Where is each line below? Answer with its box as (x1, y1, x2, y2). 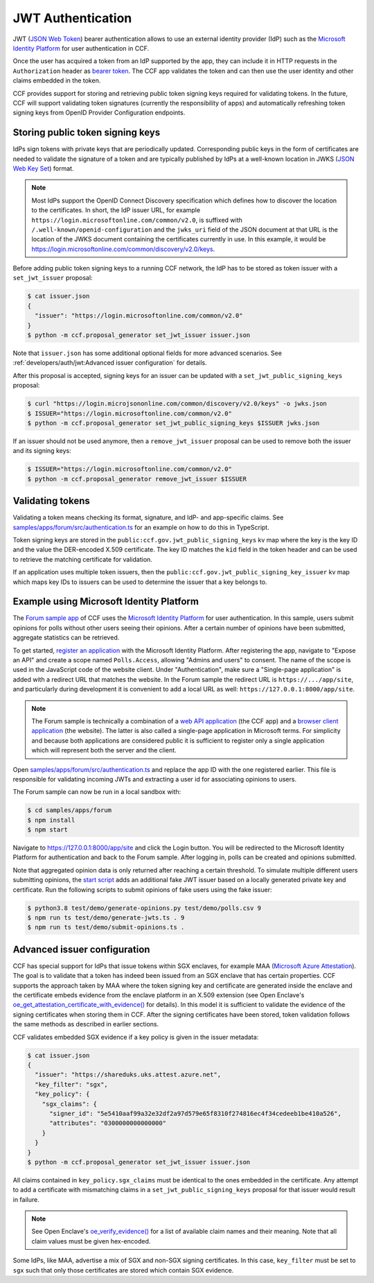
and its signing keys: (12, 447, 72, 455)
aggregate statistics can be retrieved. (12, 633, 120, 641)
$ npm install (27, 816, 75, 824)
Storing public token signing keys (12, 127, 161, 139)
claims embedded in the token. (12, 76, 101, 85)
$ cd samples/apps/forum (27, 807, 112, 814)
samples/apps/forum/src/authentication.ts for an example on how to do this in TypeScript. (12, 523, 269, 531)
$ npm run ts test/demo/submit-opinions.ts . (27, 923, 185, 931)
